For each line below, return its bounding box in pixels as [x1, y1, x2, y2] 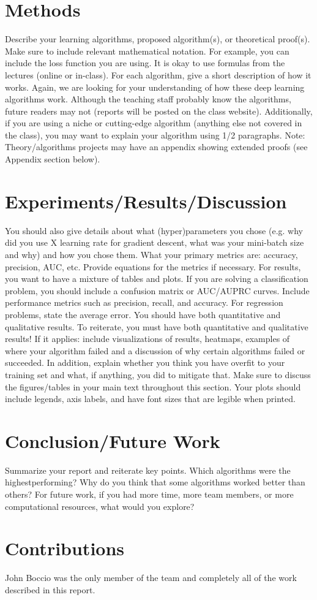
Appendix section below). [5, 153, 100, 165]
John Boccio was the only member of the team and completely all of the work [5, 571, 297, 584]
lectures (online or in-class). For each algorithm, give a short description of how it [5, 68, 311, 81]
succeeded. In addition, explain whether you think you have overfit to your [5, 356, 285, 369]
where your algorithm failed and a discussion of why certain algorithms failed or [5, 344, 305, 357]
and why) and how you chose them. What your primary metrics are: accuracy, [5, 248, 298, 260]
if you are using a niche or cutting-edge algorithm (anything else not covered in [5, 116, 302, 129]
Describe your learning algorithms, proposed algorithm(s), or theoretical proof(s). [5, 32, 310, 45]
